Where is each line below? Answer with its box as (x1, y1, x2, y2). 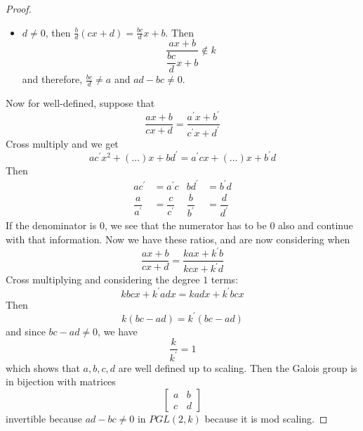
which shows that (6, 360, 80, 375)
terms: (211, 272, 239, 287)
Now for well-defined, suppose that (6, 96, 155, 110)
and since (6, 323, 46, 338)
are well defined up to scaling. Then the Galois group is (118, 360, 357, 375)
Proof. (6, 1, 32, 15)
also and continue (278, 218, 353, 233)
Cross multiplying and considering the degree (6, 272, 200, 287)
